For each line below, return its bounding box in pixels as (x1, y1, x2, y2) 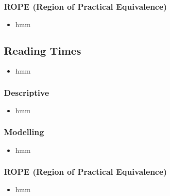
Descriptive (4, 86, 49, 98)
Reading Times (4, 43, 81, 58)
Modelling (4, 126, 44, 138)
